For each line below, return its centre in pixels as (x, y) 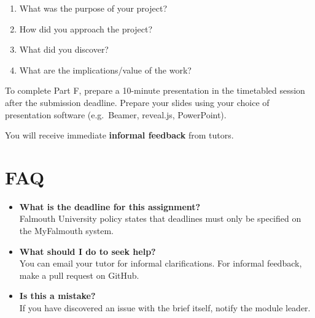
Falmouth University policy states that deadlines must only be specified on (160, 218)
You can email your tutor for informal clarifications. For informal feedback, (161, 263)
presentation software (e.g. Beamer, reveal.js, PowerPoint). (116, 114)
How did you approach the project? (86, 28)
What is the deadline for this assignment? (110, 206)
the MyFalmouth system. (66, 231)
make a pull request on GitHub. (79, 275)
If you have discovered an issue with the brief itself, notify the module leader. (165, 308)
